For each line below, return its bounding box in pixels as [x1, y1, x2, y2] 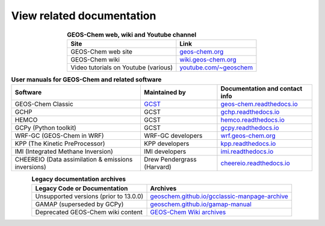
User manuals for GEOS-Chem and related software [11, 75, 162, 84]
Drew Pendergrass [144, 155, 197, 164]
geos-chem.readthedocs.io [220, 100, 298, 108]
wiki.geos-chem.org [179, 55, 237, 63]
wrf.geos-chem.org [220, 131, 276, 140]
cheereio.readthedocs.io [220, 159, 290, 168]
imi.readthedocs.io [220, 148, 274, 156]
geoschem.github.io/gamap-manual [150, 199, 252, 208]
